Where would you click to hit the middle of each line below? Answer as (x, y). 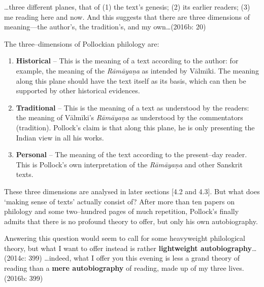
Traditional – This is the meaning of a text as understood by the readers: (133, 107)
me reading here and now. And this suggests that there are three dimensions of (127, 16)
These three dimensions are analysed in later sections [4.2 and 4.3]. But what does (132, 191)
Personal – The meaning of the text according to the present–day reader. (131, 154)
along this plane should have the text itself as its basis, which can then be (131, 80)
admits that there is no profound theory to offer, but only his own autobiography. (131, 221)
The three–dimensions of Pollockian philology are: (82, 43)
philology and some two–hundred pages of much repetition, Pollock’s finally (122, 211)
